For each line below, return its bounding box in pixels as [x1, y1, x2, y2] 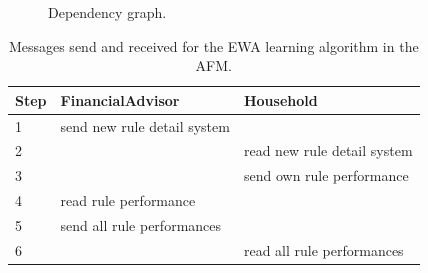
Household [243, 89, 318, 110]
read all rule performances [243, 239, 404, 260]
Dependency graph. [48, 2, 167, 22]
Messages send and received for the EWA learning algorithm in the [8, 35, 419, 56]
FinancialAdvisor [60, 89, 180, 110]
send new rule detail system [60, 115, 230, 136]
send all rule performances [60, 215, 222, 235]
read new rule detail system [243, 140, 413, 161]
